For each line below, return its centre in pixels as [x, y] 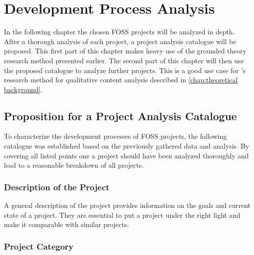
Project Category [39, 246]
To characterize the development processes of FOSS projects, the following [115, 136]
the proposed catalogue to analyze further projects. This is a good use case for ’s [125, 70]
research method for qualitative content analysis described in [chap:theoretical [121, 80]
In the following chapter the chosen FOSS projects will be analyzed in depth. [119, 32]
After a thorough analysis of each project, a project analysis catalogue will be [120, 41]
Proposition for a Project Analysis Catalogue [120, 115]
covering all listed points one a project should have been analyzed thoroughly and [127, 155]
